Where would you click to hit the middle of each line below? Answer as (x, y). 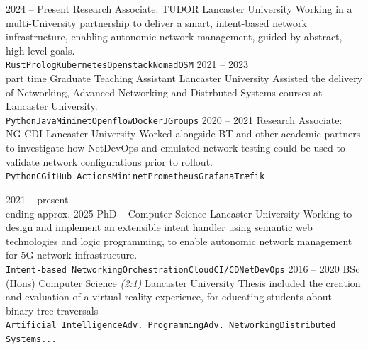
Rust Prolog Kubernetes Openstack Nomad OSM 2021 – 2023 (127, 64)
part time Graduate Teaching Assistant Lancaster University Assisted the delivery (184, 78)
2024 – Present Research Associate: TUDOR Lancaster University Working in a (179, 9)
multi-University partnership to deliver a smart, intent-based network (156, 22)
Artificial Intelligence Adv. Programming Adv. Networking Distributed (171, 326)
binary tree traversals (52, 310)
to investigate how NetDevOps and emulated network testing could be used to (175, 148)
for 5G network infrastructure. (72, 255)
